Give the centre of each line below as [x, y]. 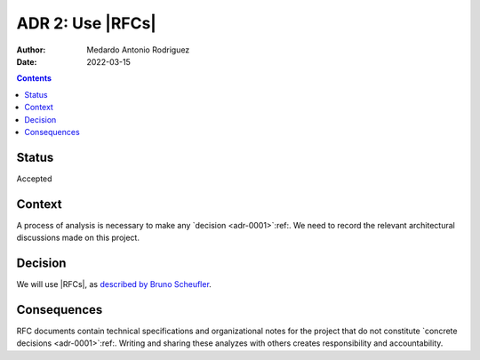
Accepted [34, 179]
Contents [34, 78]
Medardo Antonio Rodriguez [138, 50]
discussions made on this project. [78, 238]
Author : [31, 50]
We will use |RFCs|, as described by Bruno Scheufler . [114, 284]
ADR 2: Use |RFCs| [87, 23]
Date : [27, 61]
